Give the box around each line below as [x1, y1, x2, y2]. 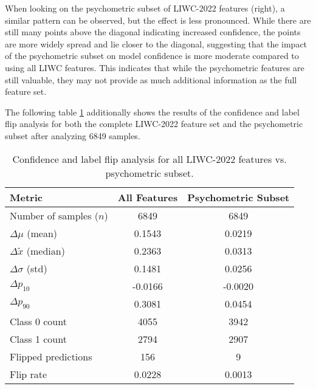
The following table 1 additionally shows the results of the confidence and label [5, 105, 300, 118]
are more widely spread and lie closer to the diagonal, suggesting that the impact [5, 37, 307, 50]
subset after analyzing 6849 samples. [5, 129, 140, 142]
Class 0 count [10, 314, 67, 328]
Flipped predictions [10, 349, 92, 363]
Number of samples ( [10, 208, 98, 222]
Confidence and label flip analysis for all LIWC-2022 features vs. [12, 151, 287, 166]
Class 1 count [10, 331, 67, 346]
